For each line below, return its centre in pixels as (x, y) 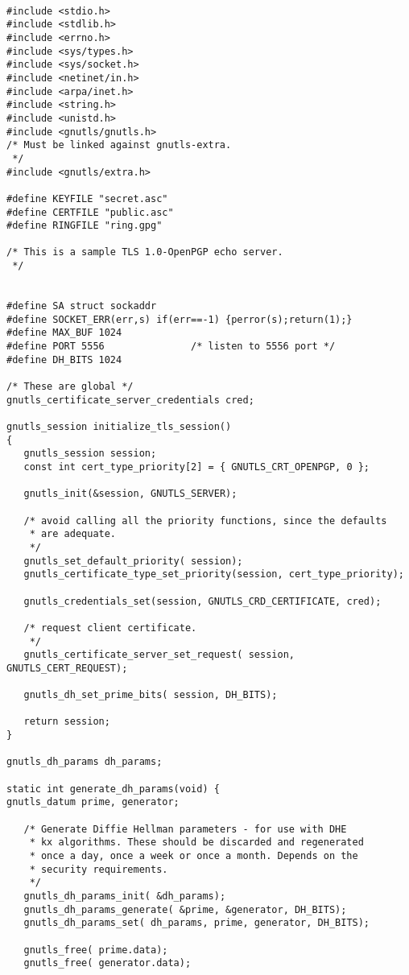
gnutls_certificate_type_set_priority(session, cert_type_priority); (214, 574)
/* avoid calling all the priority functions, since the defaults (205, 521)
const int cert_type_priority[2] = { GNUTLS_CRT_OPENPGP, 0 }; (197, 467)
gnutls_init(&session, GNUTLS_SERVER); (130, 494)
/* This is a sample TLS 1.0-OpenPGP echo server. (145, 252)
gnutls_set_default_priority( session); (133, 561)
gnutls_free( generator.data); (107, 963)
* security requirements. (99, 869)
